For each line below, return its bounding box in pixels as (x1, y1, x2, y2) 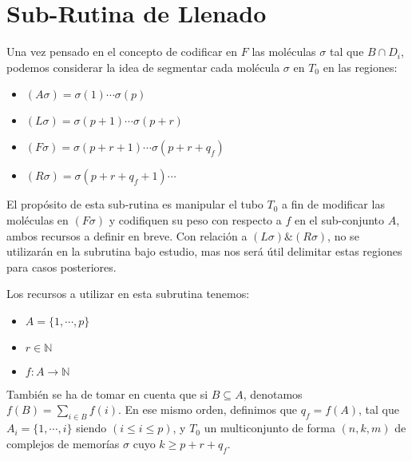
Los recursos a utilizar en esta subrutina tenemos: (6, 285, 250, 302)
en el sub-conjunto (294, 211, 385, 228)
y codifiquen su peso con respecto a (109, 211, 282, 228)
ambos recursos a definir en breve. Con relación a (6, 227, 248, 244)
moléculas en (6, 211, 69, 228)
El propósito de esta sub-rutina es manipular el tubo (6, 196, 263, 213)
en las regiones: (323, 58, 398, 75)
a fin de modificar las (282, 196, 385, 213)
